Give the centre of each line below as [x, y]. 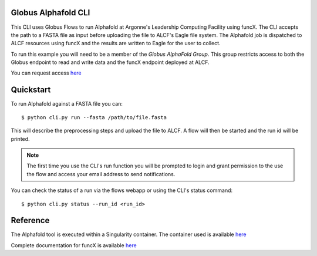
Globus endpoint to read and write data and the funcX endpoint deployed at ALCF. [110, 62]
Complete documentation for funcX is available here [74, 245]
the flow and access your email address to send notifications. [101, 174]
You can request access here [46, 73]
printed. [20, 139]
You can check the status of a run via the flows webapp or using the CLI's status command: [122, 190]
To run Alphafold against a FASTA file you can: [67, 104]
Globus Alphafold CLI [50, 13]
